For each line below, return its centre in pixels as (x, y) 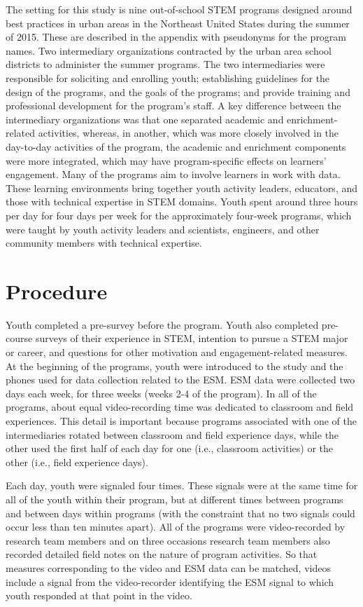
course (19, 338)
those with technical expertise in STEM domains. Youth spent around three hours (182, 202)
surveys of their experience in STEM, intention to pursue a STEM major (192, 338)
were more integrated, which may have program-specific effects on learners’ (166, 160)
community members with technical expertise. (104, 243)
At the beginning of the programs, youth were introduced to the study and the (175, 366)
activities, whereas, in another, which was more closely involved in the (188, 133)
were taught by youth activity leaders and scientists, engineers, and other (163, 229)
